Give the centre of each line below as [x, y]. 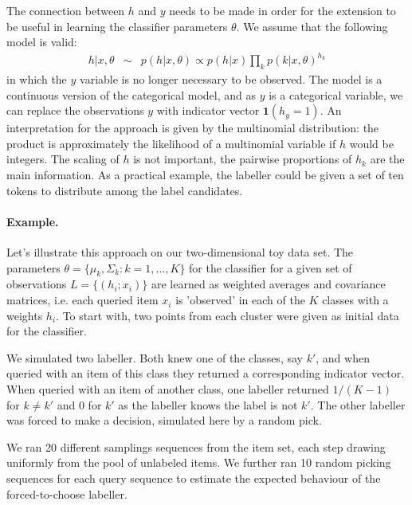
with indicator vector [208, 110]
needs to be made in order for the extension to [283, 10]
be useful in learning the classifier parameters [117, 26]
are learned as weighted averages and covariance [268, 284]
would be [371, 143]
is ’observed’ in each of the [240, 300]
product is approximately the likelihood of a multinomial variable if [171, 143]
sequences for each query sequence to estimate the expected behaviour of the [194, 478]
